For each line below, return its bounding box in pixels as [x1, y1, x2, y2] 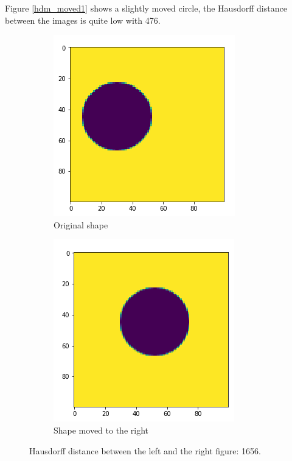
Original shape [54, 218, 108, 231]
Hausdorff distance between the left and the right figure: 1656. [29, 444, 261, 457]
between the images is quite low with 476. [5, 13, 161, 26]
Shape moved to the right [54, 423, 148, 436]
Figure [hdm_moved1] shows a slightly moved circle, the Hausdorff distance [5, 2, 287, 14]
